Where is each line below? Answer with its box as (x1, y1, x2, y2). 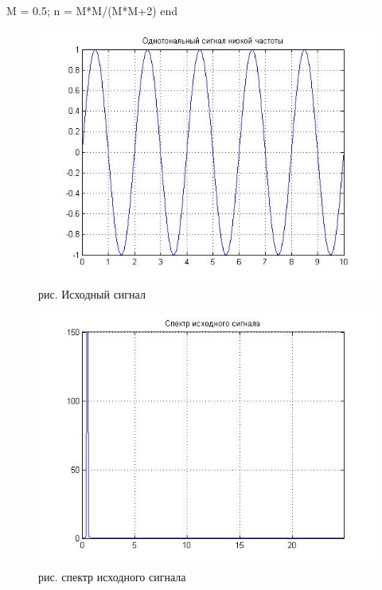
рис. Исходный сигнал (38, 285, 146, 302)
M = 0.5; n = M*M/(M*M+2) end (6, 2, 178, 18)
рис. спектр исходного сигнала (38, 569, 186, 585)
